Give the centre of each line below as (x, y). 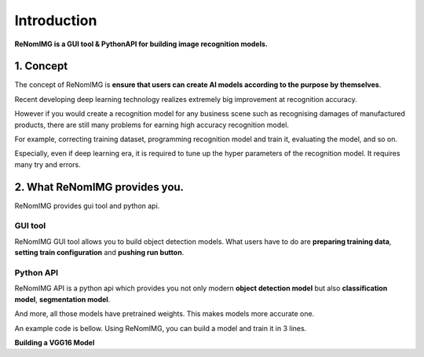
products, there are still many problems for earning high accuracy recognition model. (152, 125)
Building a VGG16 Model (55, 342)
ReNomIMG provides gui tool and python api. (87, 206)
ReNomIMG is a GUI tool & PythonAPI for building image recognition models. (141, 44)
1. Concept (41, 66)
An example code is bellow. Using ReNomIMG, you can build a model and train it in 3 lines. (161, 328)
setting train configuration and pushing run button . (99, 253)
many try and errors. (48, 164)
